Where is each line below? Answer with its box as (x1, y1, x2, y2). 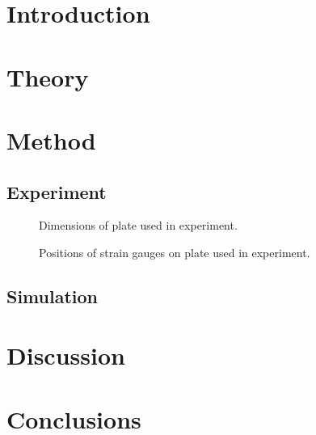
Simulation (6, 283, 99, 308)
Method (6, 123, 96, 156)
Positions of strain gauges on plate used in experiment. (39, 243, 310, 260)
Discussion (6, 339, 125, 372)
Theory (6, 60, 89, 93)
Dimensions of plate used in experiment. (39, 217, 238, 234)
